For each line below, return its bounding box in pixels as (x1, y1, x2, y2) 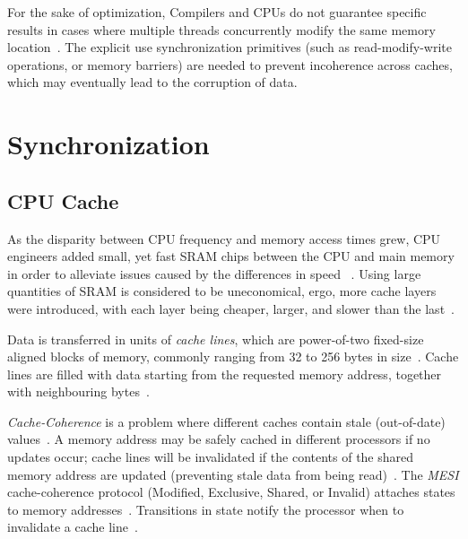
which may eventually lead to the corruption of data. (7, 73, 298, 91)
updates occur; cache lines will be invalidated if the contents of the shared (7, 448, 414, 466)
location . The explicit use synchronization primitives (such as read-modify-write (7, 38, 452, 57)
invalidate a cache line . (7, 517, 138, 536)
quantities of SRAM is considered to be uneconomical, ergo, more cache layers (7, 282, 437, 300)
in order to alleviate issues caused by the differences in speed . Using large (7, 264, 421, 283)
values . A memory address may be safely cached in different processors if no (7, 430, 430, 448)
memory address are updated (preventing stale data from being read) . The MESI (7, 465, 459, 483)
